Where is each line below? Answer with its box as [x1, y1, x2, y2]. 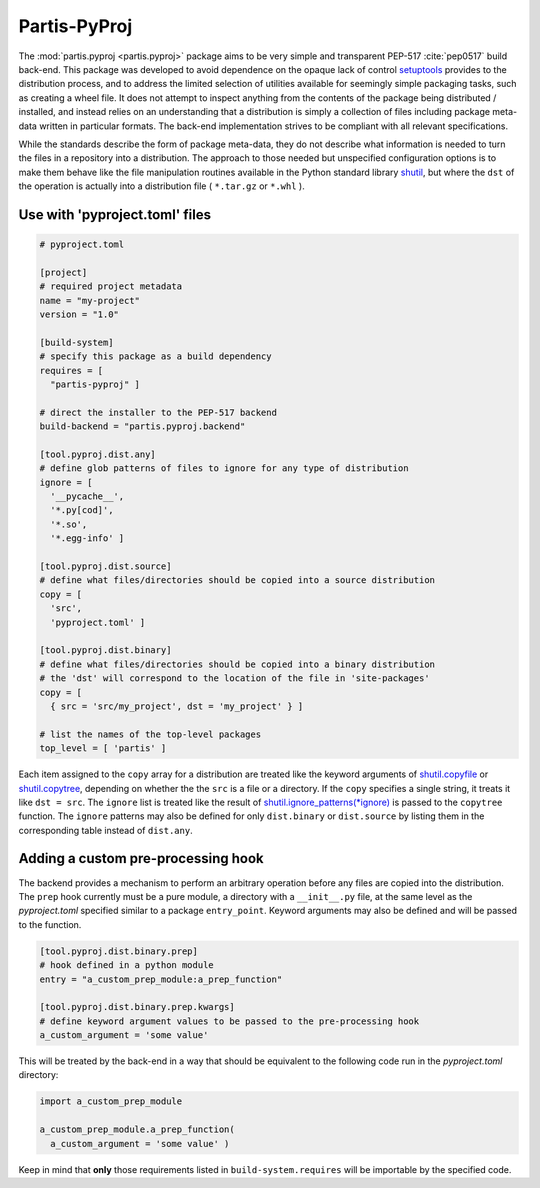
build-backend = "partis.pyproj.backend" [39, 421, 246, 432]
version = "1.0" [39, 309, 120, 320]
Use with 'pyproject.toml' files [18, 206, 212, 223]
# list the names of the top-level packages [39, 728, 262, 740]
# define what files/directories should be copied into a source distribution [39, 575, 435, 586]
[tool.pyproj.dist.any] [39, 448, 157, 460]
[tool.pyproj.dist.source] [39, 561, 172, 572]
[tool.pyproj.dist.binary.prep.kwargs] [39, 1001, 235, 1013]
